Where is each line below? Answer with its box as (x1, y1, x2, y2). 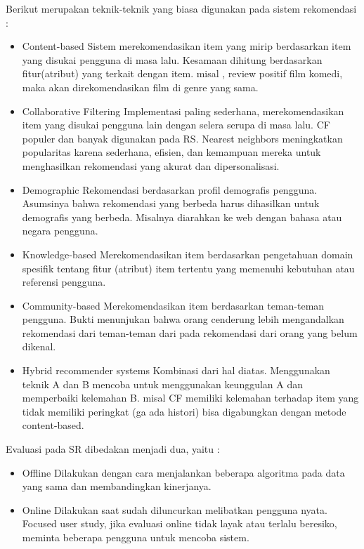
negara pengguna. (22, 223, 98, 238)
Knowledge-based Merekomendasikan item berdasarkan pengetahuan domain (22, 246, 353, 261)
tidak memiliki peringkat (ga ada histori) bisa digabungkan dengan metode (22, 404, 346, 418)
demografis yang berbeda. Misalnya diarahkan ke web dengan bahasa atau (22, 209, 342, 224)
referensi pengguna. (22, 274, 106, 289)
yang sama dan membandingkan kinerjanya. (22, 479, 212, 494)
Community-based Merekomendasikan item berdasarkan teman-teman (22, 298, 325, 312)
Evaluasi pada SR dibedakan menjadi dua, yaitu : (6, 442, 220, 456)
